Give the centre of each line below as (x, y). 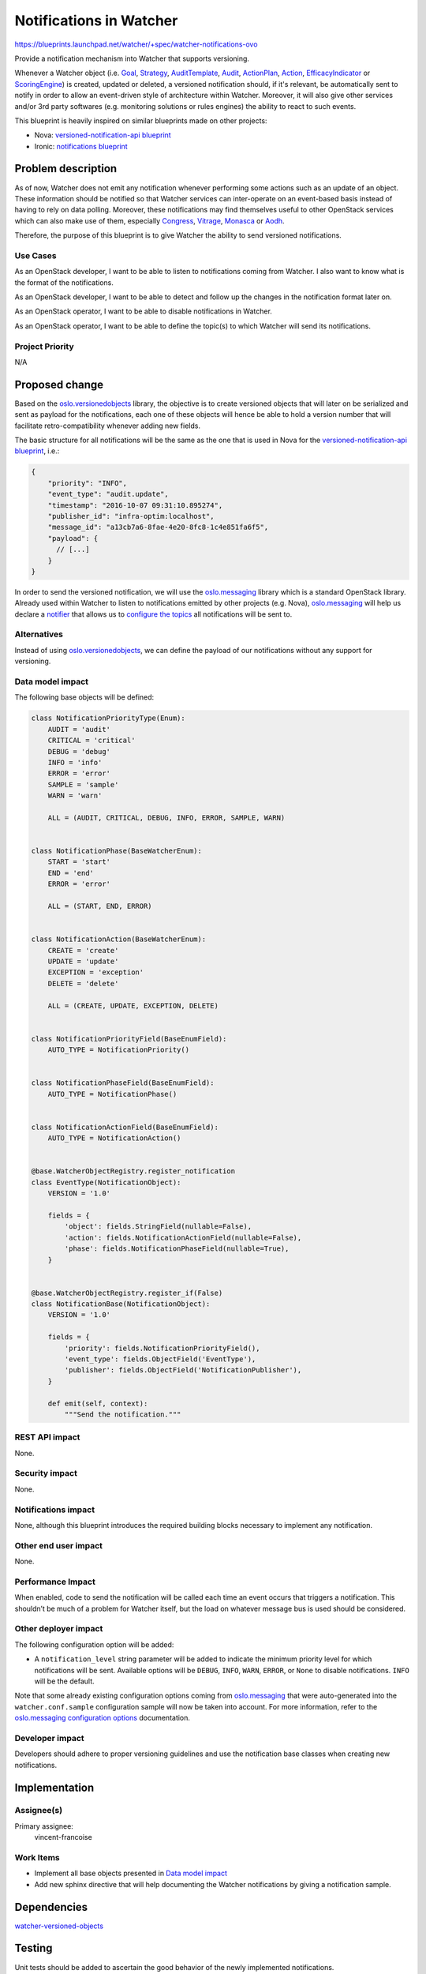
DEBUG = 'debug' (79, 751)
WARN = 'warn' (75, 796)
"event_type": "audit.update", (108, 494)
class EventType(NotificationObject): (106, 1182)
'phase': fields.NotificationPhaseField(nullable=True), (177, 1249)
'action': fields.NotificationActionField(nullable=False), (183, 1237)
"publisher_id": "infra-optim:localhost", (131, 516)
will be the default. (64, 1681)
